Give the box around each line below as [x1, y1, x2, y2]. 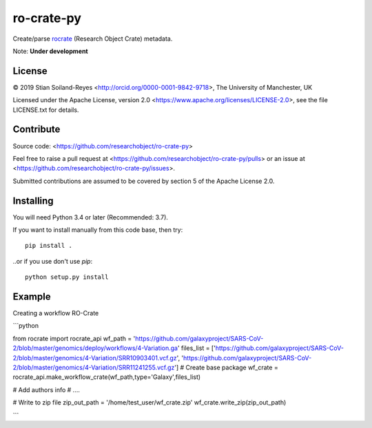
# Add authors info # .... [12, 385, 81, 393]
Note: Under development [12, 47, 89, 55]
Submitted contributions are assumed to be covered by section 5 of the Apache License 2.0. [12, 177, 275, 185]
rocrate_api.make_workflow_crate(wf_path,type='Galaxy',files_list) [12, 373, 201, 381]
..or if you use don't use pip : [12, 257, 93, 265]
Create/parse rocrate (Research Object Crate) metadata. [12, 35, 173, 43]
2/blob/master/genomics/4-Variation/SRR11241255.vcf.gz [12, 363, 175, 372]
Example [12, 291, 51, 302]
